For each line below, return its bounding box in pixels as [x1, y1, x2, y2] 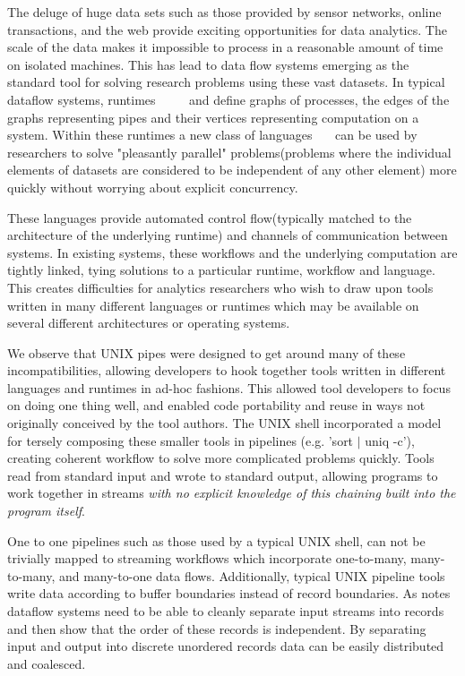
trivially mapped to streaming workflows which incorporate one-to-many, [7, 549, 407, 568]
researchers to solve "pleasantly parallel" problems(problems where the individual [7, 142, 452, 161]
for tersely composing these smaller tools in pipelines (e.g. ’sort [7, 431, 354, 449]
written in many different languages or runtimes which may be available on [7, 295, 419, 314]
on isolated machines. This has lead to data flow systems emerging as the [7, 55, 409, 73]
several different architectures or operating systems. [7, 313, 290, 332]
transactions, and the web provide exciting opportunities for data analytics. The [7, 20, 447, 39]
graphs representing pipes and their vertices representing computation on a [7, 107, 419, 126]
